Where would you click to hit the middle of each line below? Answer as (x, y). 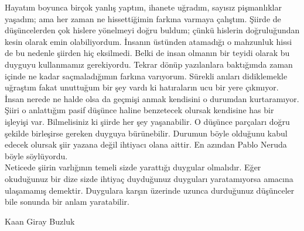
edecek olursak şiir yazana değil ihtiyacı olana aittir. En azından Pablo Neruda (146, 144)
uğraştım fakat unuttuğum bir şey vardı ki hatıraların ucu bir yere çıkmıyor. (142, 87)
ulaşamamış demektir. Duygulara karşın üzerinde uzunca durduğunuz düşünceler (150, 190)
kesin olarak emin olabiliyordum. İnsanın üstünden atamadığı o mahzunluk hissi (148, 41)
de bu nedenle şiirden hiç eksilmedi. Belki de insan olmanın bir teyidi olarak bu (147, 53)
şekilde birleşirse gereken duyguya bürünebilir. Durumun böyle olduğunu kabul (146, 133)
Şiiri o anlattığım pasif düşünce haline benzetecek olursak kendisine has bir (139, 110)
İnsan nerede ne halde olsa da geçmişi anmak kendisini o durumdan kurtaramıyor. (152, 98)
